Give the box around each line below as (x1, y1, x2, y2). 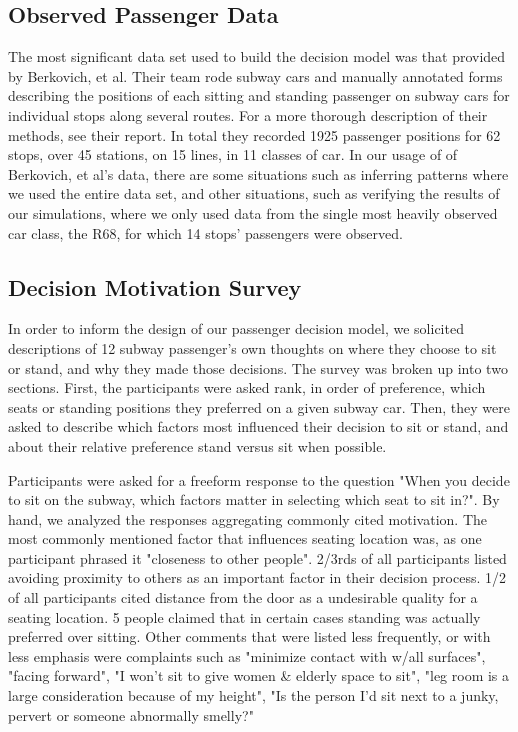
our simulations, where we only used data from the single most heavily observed (8, 202, 498, 223)
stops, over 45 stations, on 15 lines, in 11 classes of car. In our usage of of (8, 144, 458, 165)
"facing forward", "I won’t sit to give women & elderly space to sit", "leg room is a (8, 665, 510, 686)
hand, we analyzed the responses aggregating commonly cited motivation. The (8, 508, 488, 529)
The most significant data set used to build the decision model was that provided (8, 46, 506, 67)
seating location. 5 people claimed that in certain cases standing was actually (8, 606, 481, 627)
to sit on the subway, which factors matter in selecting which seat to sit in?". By (8, 489, 500, 510)
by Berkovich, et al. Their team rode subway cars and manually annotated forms (8, 65, 503, 86)
